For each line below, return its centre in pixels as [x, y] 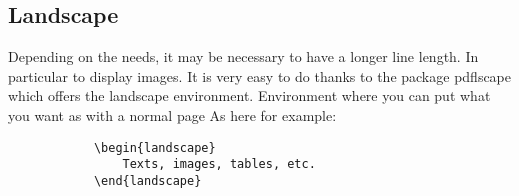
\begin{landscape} [154, 147]
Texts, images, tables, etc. [219, 164]
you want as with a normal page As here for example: [172, 114]
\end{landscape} [147, 180]
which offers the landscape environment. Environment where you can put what [249, 95]
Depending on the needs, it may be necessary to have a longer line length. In [243, 56]
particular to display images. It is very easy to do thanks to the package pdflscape [260, 75]
